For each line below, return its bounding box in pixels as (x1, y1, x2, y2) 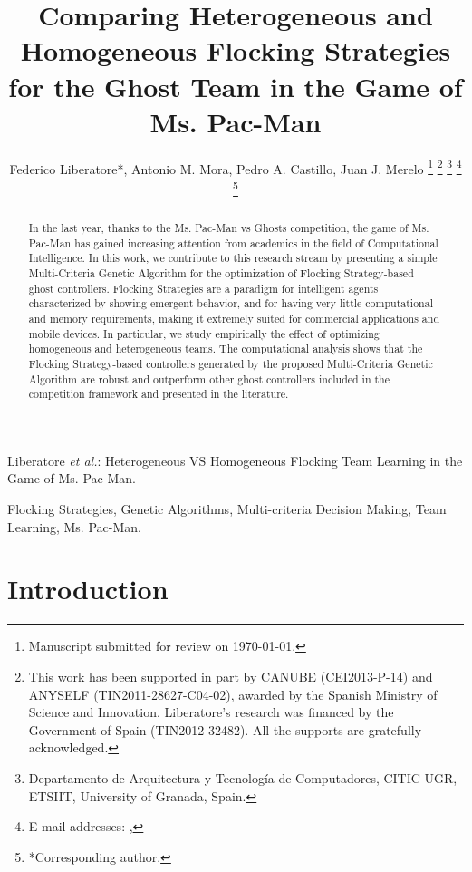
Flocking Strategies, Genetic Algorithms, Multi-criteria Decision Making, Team (7, 499, 447, 518)
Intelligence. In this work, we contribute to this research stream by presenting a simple (28, 250, 438, 266)
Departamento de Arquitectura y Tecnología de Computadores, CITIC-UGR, (28, 768, 458, 787)
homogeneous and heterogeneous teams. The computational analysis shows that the (28, 341, 423, 356)
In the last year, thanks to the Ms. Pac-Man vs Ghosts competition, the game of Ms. (28, 219, 429, 235)
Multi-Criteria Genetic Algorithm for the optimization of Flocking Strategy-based (28, 265, 414, 280)
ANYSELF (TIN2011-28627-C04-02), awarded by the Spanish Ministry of (28, 684, 438, 703)
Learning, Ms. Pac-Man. (7, 517, 141, 536)
